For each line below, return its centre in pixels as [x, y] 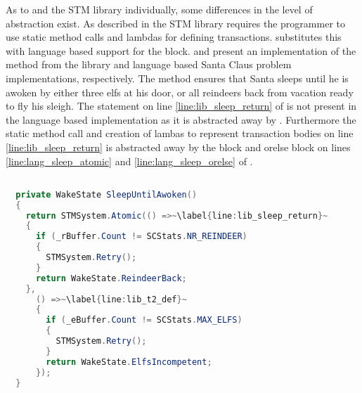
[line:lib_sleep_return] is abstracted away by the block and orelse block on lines [178, 147]
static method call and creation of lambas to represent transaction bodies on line [180, 133]
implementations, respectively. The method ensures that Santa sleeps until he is [177, 78]
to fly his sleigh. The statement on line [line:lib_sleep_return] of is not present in [181, 106]
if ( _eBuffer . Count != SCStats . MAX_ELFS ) [144, 320]
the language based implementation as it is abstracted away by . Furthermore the [181, 119]
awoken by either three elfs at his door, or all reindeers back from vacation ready [180, 92]
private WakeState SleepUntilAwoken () [106, 194]
